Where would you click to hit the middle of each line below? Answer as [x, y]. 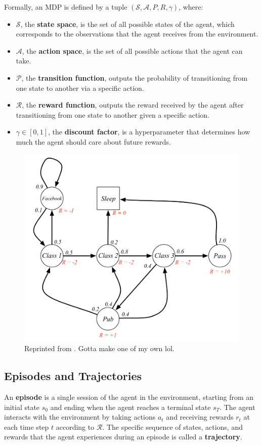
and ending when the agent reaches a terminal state [130, 407]
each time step [27, 426]
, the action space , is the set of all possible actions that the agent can [132, 50]
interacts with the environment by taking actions [80, 417]
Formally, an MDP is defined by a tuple [66, 7]
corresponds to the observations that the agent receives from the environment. [137, 34]
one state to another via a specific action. [80, 88]
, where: [191, 7]
